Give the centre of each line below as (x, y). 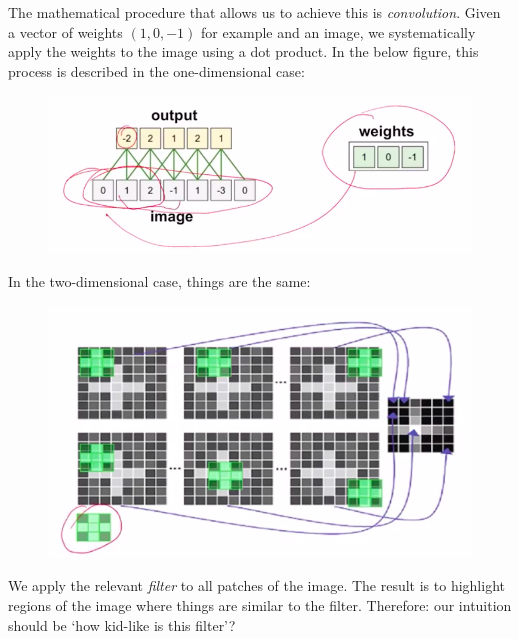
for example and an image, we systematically (338, 31)
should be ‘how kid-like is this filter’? (122, 624)
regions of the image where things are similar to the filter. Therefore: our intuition (260, 604)
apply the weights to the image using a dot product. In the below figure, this (243, 51)
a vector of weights (65, 31)
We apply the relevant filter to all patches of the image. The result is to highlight (256, 585)
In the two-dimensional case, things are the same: (159, 280)
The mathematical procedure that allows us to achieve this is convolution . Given (254, 12)
